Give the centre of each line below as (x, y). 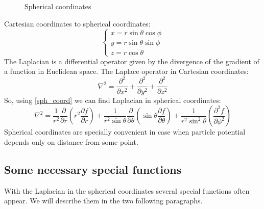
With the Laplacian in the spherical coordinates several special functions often (127, 190)
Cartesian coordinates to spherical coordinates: (77, 23)
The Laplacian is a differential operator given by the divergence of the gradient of (132, 61)
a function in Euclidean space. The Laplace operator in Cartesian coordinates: (126, 71)
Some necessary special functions (93, 169)
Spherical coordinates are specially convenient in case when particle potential (125, 132)
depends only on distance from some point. (71, 141)
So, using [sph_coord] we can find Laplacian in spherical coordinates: (113, 100)
